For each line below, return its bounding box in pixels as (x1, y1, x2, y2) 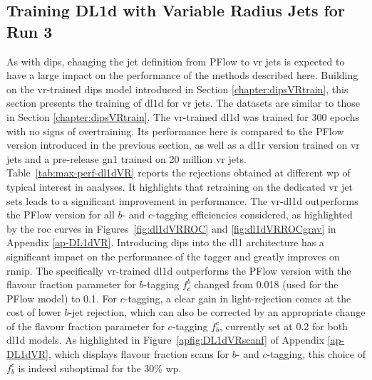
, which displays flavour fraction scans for (48, 347, 229, 361)
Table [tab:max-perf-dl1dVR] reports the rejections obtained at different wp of (6, 165, 351, 180)
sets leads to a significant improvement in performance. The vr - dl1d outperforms (6, 193, 358, 208)
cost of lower (6, 305, 61, 320)
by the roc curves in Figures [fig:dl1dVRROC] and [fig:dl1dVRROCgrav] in (6, 221, 336, 236)
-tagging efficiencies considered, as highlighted (153, 207, 353, 222)
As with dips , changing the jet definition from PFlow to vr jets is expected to (6, 53, 345, 68)
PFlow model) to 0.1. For (6, 290, 118, 305)
